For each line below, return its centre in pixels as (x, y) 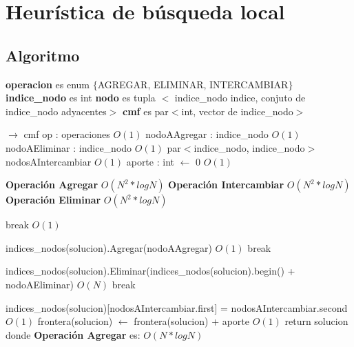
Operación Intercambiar (226, 185)
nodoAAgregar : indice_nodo (207, 134)
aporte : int (150, 161)
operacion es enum (48, 84)
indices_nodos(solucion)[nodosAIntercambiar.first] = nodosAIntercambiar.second (177, 307)
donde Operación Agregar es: (73, 334)
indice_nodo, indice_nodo (249, 147)
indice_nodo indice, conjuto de (240, 98)
